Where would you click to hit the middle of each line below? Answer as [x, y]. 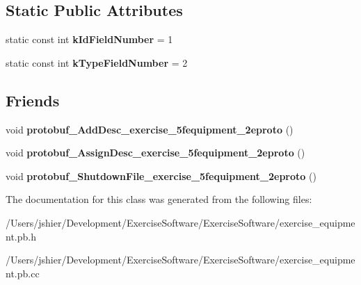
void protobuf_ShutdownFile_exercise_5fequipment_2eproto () [161, 176]
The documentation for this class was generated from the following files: [159, 199]
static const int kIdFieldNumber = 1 [89, 39]
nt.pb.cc [23, 273]
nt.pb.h [21, 236]
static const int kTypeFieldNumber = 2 [97, 62]
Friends [33, 100]
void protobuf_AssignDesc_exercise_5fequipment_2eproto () [155, 153]
